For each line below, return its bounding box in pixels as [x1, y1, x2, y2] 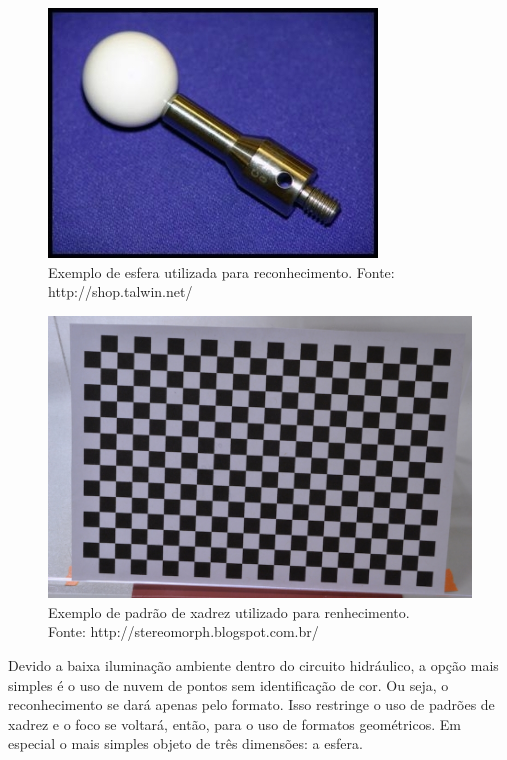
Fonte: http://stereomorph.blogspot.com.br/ [48, 621, 319, 642]
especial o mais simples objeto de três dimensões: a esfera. [8, 733, 363, 754]
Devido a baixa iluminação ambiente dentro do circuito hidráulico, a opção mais [8, 654, 499, 675]
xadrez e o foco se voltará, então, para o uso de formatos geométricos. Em [8, 713, 461, 734]
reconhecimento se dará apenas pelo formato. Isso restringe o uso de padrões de [8, 694, 495, 715]
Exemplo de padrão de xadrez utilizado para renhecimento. [48, 601, 410, 622]
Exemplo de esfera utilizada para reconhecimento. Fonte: [48, 261, 395, 282]
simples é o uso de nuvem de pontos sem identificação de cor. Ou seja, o [8, 674, 449, 695]
